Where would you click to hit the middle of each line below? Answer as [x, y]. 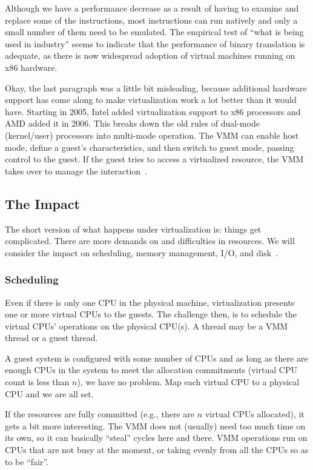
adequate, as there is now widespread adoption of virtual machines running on [150, 55]
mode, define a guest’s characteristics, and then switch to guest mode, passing [150, 147]
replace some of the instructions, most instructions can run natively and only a [151, 20]
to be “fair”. [27, 461]
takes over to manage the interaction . [76, 170]
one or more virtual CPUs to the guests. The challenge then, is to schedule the [151, 314]
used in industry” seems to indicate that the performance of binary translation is [155, 43]
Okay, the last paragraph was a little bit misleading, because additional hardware [156, 88]
